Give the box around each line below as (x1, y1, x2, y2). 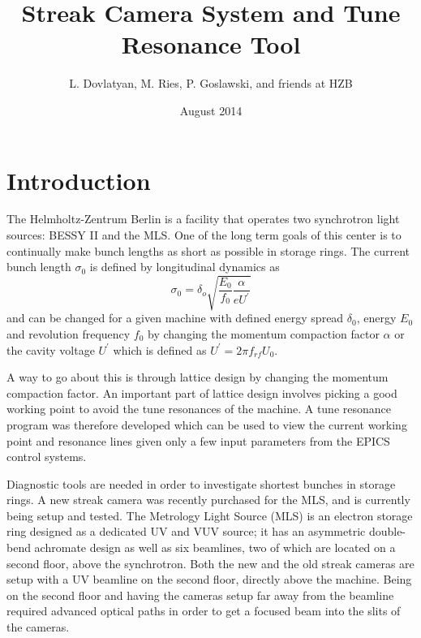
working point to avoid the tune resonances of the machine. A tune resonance (6, 400, 391, 417)
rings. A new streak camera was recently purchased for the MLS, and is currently (6, 491, 410, 508)
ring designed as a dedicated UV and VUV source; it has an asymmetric (6, 523, 366, 540)
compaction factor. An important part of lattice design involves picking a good (6, 384, 397, 401)
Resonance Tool (121, 28, 301, 61)
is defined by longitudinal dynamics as (89, 258, 280, 275)
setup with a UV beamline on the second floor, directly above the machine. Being (6, 571, 412, 588)
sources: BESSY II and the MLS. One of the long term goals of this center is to (6, 226, 402, 244)
